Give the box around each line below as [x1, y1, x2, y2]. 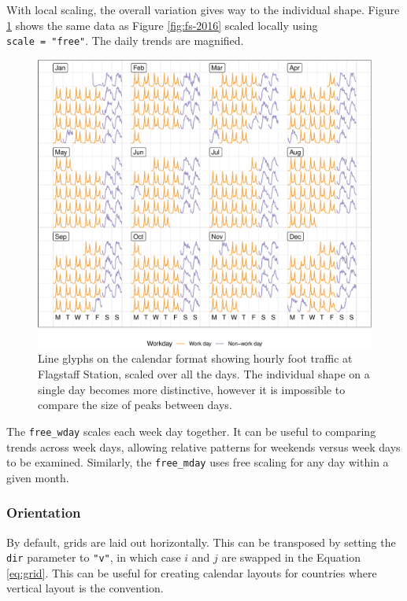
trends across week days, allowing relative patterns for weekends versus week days [6, 438, 401, 455]
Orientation [6, 503, 81, 522]
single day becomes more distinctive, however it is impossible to [38, 381, 346, 397]
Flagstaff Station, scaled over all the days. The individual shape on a [38, 366, 370, 382]
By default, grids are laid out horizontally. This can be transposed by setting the [6, 533, 396, 550]
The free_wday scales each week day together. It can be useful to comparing [6, 422, 376, 439]
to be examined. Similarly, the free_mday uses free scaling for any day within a [6, 454, 389, 470]
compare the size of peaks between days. [38, 396, 232, 413]
